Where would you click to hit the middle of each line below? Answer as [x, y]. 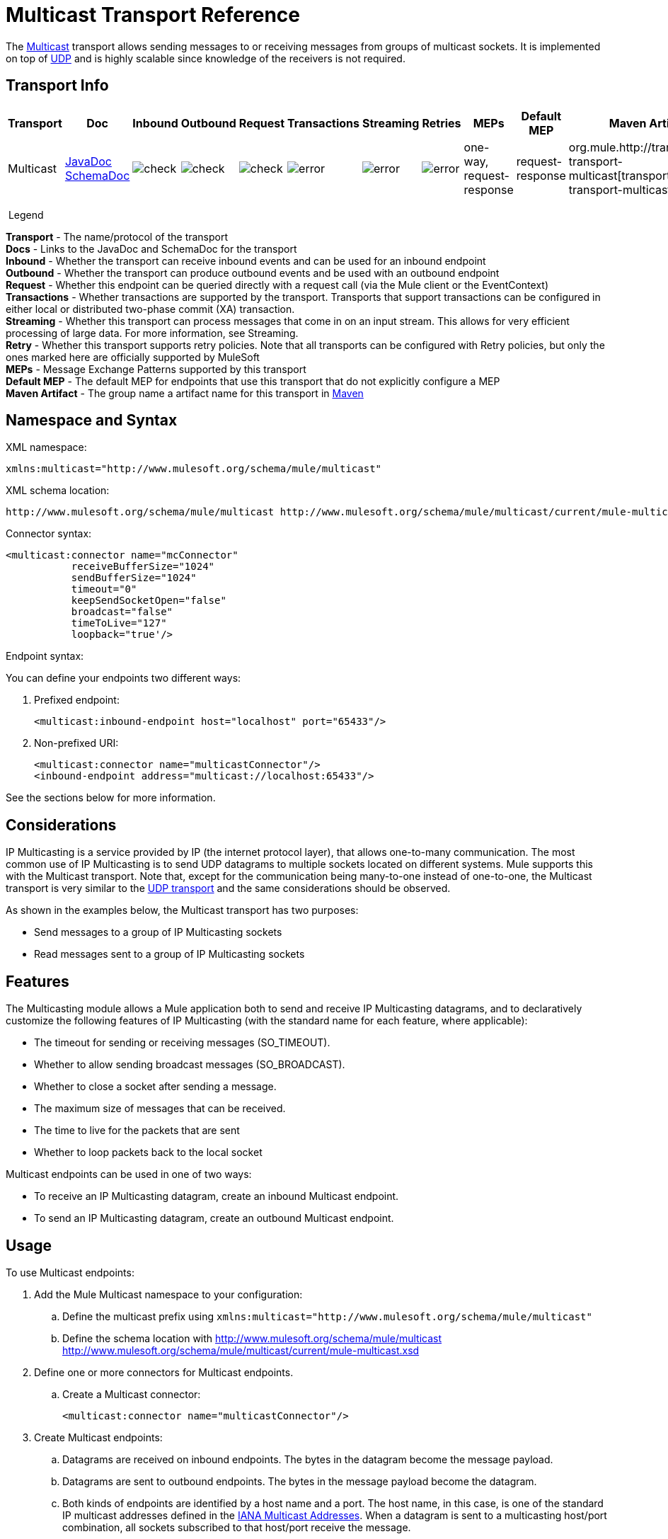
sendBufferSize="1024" [134, 578]
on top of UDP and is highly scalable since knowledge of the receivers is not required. [206, 58]
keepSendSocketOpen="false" [149, 601]
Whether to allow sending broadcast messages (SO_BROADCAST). [190, 1065]
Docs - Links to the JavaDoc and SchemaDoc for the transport [151, 248]
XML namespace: [46, 447]
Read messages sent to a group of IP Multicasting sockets [169, 954]
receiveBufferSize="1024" [143, 567]
